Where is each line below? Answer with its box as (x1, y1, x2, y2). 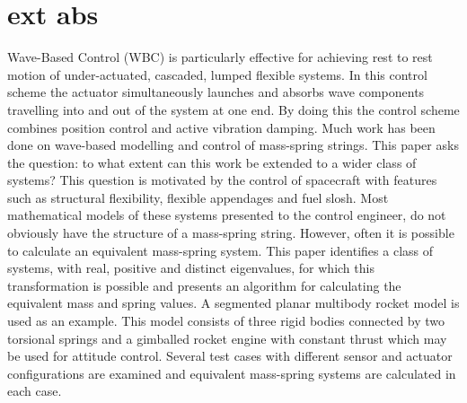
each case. (7, 381, 62, 400)
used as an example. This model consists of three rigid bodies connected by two (7, 311, 445, 330)
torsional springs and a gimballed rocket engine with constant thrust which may (7, 329, 447, 347)
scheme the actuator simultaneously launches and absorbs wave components (7, 83, 425, 101)
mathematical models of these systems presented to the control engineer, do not (7, 206, 446, 224)
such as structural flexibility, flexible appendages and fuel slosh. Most (7, 188, 389, 206)
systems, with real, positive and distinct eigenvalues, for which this (7, 258, 374, 277)
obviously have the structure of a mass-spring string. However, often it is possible (7, 223, 454, 242)
